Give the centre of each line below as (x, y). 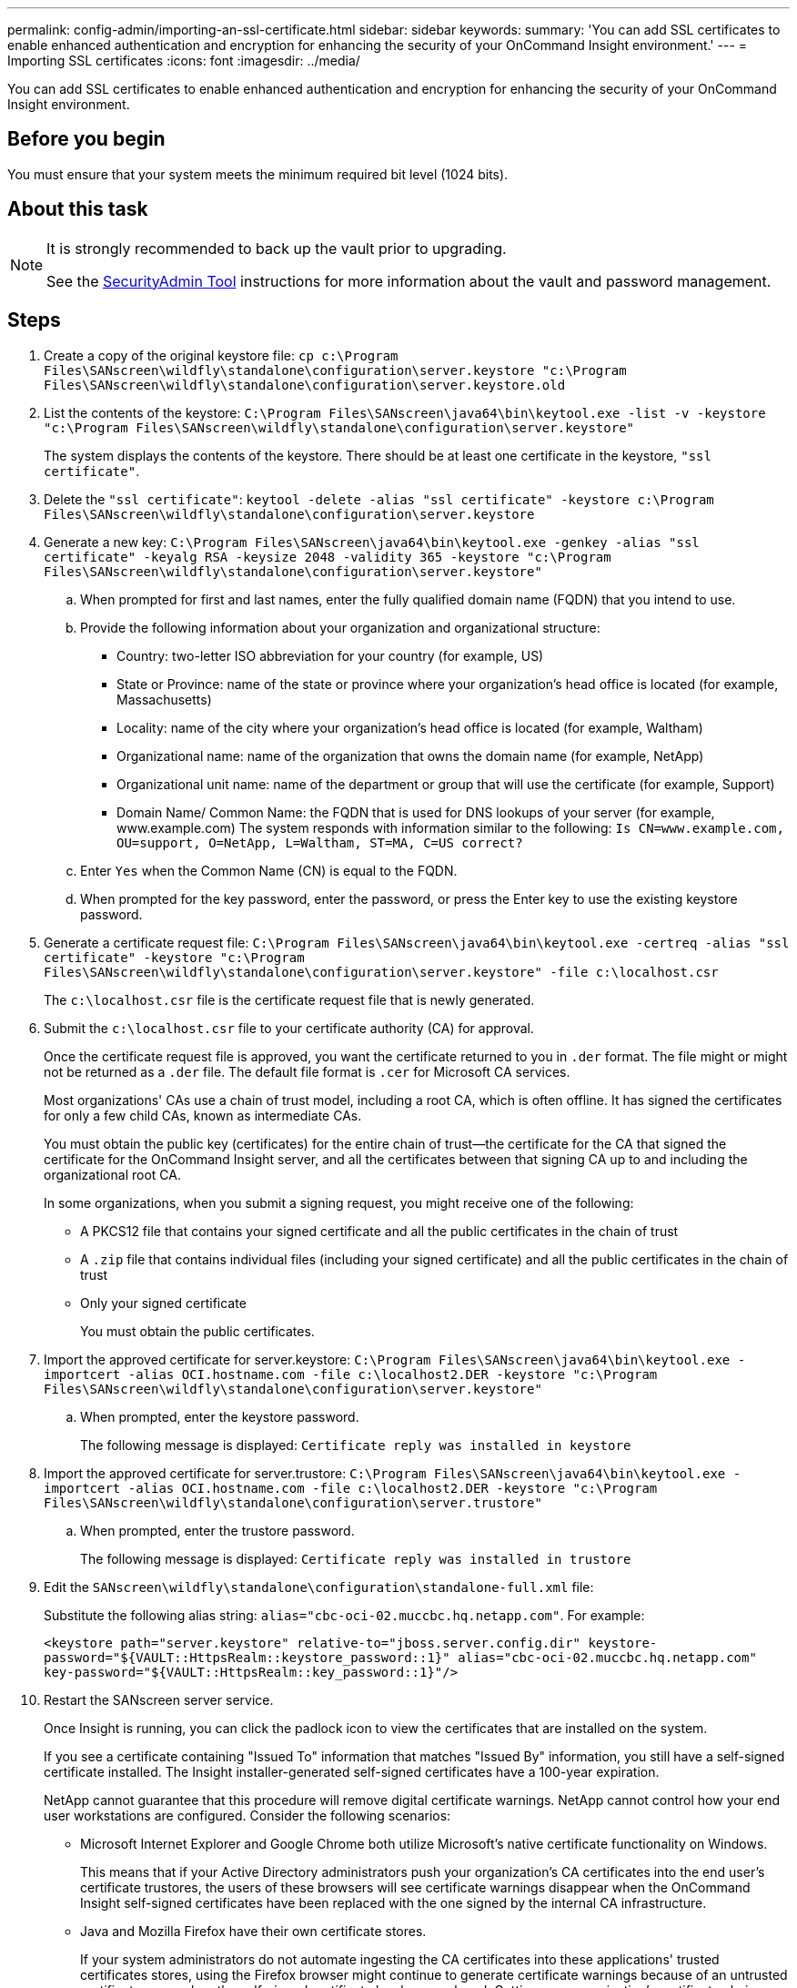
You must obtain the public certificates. (197, 1331)
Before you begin (86, 139)
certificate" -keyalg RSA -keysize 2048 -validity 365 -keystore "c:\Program (328, 557)
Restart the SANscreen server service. (159, 1699)
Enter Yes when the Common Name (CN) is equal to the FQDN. (269, 870)
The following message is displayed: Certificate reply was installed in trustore (356, 1558)
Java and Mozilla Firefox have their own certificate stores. (253, 1931)
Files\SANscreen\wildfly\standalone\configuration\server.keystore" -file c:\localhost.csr (381, 972)
